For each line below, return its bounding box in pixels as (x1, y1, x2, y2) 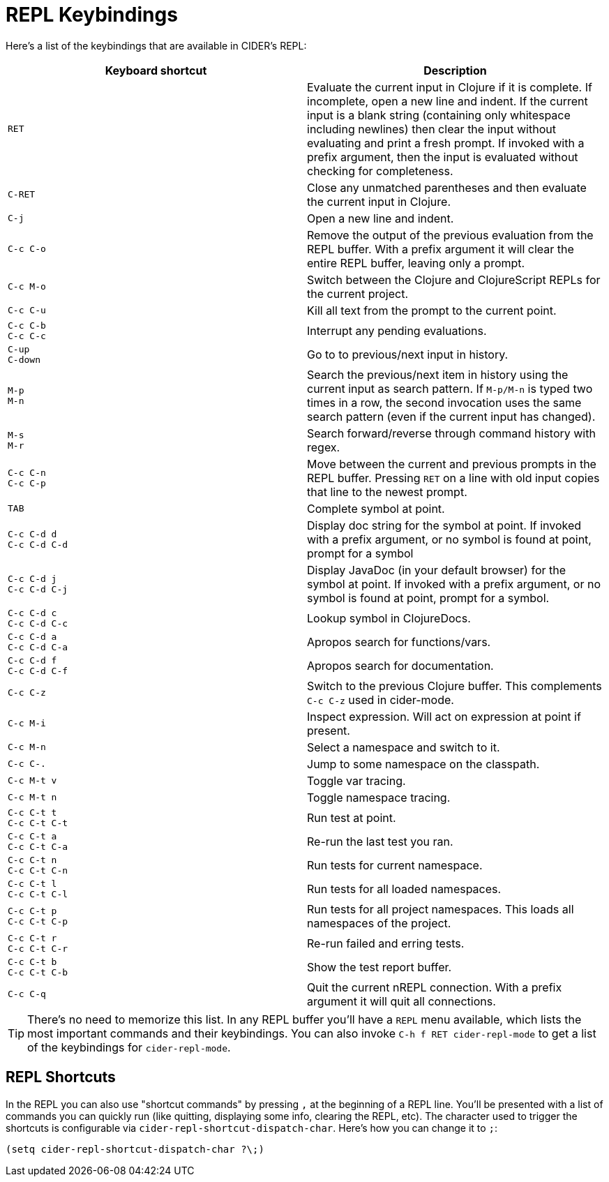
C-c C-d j (8, 573, 57, 584)
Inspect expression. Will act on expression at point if (307, 709, 581, 724)
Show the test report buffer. (307, 959, 452, 974)
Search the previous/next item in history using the (307, 367, 569, 382)
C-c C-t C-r (8, 943, 68, 954)
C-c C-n (8, 467, 46, 478)
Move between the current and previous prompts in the (307, 456, 596, 471)
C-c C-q (8, 989, 46, 1000)
